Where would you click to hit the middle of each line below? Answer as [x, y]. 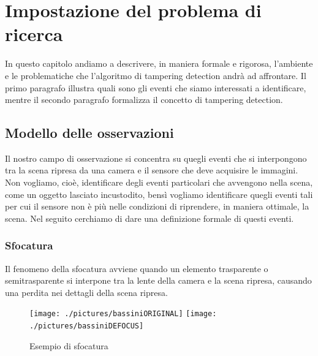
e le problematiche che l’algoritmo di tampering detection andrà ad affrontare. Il [156, 75]
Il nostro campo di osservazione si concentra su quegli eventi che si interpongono [156, 158]
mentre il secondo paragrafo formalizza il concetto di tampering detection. [144, 100]
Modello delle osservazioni [89, 133]
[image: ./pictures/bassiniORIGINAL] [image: [123, 314]
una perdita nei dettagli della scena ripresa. [86, 292]
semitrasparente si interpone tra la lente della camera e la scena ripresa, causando [158, 280]
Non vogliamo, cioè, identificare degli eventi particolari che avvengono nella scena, [159, 182]
